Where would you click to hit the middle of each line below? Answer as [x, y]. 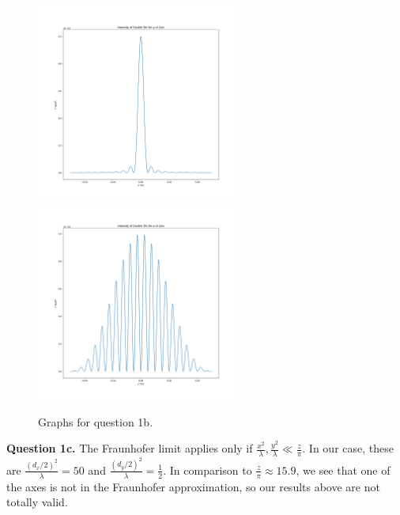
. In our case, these [348, 448]
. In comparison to [208, 470]
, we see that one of [343, 470]
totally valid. [37, 502]
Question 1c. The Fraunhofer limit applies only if [130, 448]
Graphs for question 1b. [96, 421]
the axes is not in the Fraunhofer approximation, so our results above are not [193, 486]
